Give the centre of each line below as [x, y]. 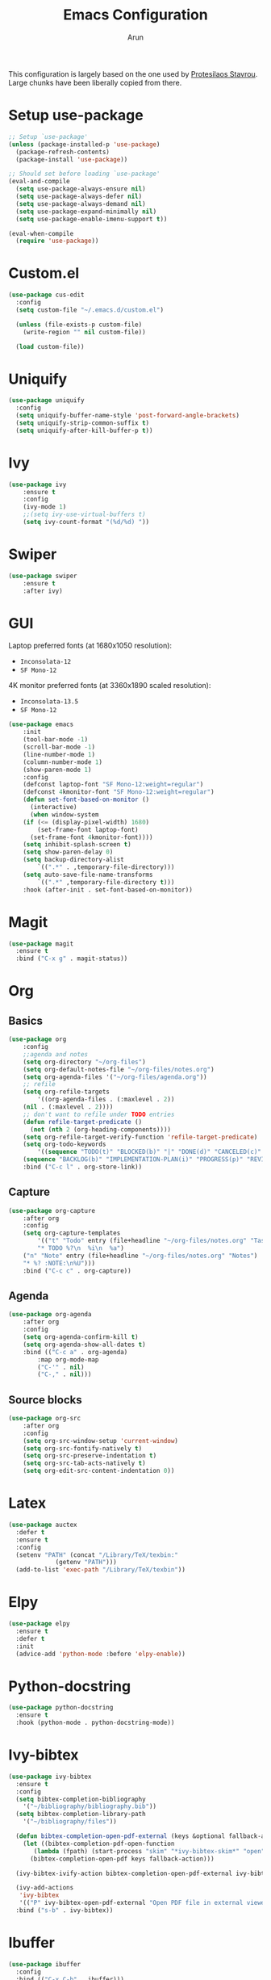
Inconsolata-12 [46, 662]
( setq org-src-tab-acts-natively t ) [85, 1463]
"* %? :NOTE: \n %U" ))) [59, 1263]
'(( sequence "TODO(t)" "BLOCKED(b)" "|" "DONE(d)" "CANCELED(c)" [150, 1152]
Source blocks [45, 1400]
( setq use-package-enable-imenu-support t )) [92, 219]
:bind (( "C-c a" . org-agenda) [75, 1352]
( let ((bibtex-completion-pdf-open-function [99, 1844]
